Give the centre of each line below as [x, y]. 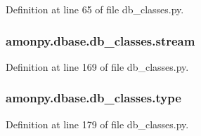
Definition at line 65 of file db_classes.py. [95, 9]
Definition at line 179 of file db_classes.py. [97, 124]
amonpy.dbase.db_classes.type [93, 98]
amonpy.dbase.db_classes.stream [100, 40]
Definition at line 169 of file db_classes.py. [97, 66]
